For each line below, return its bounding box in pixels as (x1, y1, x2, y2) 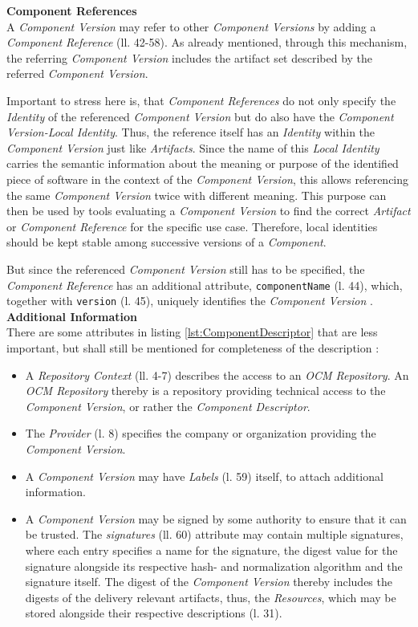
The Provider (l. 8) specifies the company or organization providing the (25, 425, 376, 442)
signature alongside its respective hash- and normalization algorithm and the (25, 557, 403, 574)
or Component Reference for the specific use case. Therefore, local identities (6, 218, 378, 234)
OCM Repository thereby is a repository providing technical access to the (25, 382, 386, 399)
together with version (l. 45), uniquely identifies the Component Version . (6, 292, 373, 309)
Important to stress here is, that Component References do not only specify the (6, 92, 396, 108)
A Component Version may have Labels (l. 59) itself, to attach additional (25, 467, 384, 484)
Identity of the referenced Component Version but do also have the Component (6, 108, 394, 124)
